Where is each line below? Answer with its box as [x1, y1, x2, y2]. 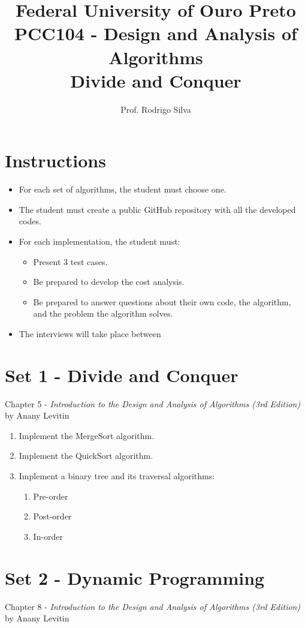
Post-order [33, 510, 72, 522]
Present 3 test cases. [33, 255, 108, 268]
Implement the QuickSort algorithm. [19, 449, 153, 462]
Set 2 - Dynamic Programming [5, 565, 265, 590]
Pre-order [33, 489, 68, 502]
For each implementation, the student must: [19, 235, 180, 247]
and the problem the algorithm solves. [33, 307, 173, 320]
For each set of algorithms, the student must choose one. [19, 183, 227, 196]
